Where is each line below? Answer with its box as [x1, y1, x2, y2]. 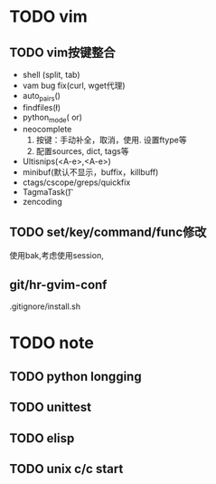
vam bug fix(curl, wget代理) [22, 80, 126, 91]
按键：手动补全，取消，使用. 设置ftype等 [35, 134, 187, 145]
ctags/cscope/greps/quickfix [22, 177, 131, 188]
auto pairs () [22, 91, 61, 103]
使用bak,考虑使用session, [9, 250, 104, 261]
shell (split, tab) [22, 70, 80, 80]
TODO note [9, 333, 95, 353]
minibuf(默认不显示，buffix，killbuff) [22, 166, 159, 178]
